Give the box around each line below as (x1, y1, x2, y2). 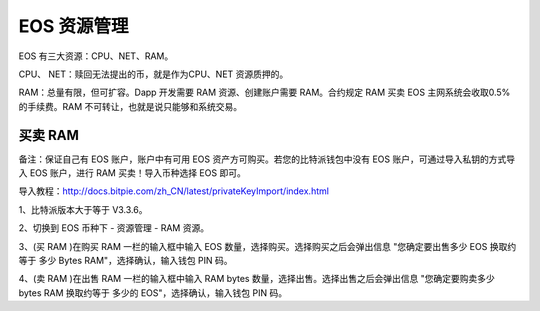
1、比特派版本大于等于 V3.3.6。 (18, 203, 148, 215)
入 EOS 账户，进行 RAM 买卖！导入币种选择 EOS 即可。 (18, 167, 247, 179)
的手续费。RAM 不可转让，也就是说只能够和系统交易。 (18, 100, 243, 112)
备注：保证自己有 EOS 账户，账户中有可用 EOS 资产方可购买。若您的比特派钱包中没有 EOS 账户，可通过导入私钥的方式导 (18, 153, 515, 165)
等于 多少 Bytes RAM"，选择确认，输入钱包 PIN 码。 (18, 254, 234, 266)
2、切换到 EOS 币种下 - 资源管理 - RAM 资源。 (18, 222, 210, 234)
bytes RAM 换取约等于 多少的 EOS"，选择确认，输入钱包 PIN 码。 (18, 286, 288, 299)
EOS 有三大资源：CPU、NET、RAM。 (18, 50, 174, 62)
